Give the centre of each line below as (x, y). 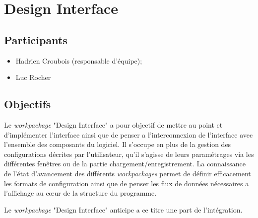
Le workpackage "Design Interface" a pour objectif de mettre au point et (113, 124)
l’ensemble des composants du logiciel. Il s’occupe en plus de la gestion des (118, 144)
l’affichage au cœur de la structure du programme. (80, 193)
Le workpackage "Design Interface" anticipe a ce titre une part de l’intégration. (123, 209)
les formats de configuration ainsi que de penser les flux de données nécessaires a (127, 183)
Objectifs (28, 104)
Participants (36, 39)
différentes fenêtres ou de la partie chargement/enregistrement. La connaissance (125, 164)
